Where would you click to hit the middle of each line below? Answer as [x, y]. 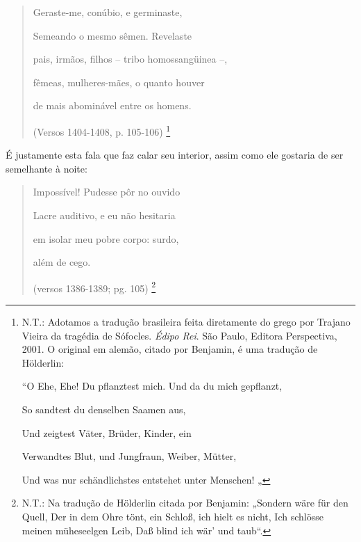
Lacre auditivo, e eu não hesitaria [104, 215]
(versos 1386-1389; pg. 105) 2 [94, 287]
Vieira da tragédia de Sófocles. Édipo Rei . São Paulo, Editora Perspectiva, [179, 335]
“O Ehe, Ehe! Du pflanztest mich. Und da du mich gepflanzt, [152, 386]
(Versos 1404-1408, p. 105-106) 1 [102, 130]
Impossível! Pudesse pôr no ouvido [107, 192]
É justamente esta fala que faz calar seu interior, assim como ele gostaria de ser [175, 155]
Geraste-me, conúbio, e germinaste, [108, 12]
